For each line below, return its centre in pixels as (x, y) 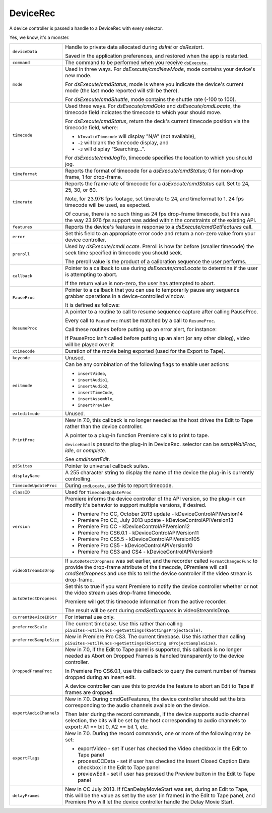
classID (21, 492)
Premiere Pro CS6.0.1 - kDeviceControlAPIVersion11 (138, 533)
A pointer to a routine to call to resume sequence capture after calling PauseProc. (161, 312)
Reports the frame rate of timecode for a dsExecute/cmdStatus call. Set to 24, (157, 184)
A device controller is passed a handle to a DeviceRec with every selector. (86, 28)
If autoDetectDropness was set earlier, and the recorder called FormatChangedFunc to (161, 561)
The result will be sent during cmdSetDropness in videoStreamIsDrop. (148, 611)
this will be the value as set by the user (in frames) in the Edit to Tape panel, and (160, 796)
